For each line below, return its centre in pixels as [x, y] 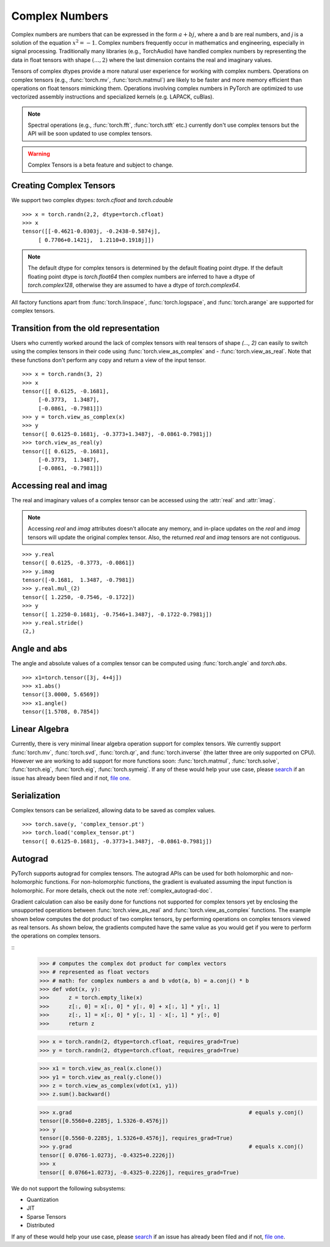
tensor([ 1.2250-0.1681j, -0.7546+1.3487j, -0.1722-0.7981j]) [117, 614]
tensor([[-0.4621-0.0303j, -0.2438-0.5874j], [92, 232]
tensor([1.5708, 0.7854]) [61, 712]
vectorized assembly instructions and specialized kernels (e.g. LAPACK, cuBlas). [112, 97]
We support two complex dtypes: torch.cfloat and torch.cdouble [92, 200]
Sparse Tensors [46, 1216]
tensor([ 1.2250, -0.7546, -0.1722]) [79, 597]
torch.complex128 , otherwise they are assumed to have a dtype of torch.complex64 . [134, 285]
